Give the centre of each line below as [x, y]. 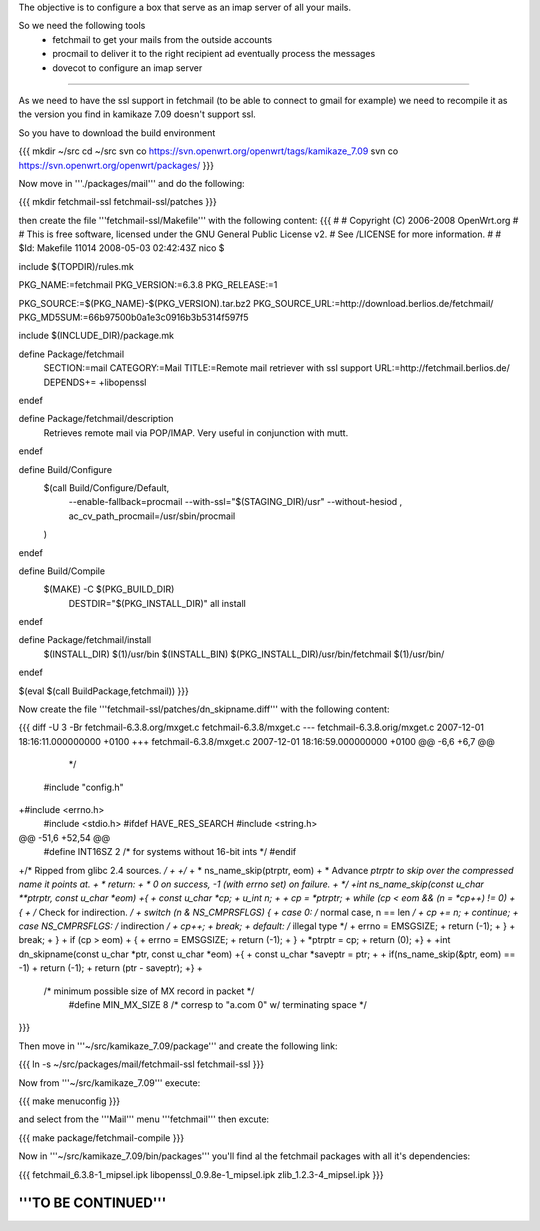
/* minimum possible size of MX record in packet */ [149, 991]
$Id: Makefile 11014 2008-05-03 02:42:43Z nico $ [121, 248]
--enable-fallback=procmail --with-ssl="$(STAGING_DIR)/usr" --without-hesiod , [235, 502]
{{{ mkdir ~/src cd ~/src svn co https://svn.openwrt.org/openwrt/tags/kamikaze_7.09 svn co [208, 151]
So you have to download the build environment [117, 132]
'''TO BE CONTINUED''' [92, 1203]
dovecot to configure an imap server [127, 67]
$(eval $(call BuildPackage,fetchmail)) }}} [103, 691]
